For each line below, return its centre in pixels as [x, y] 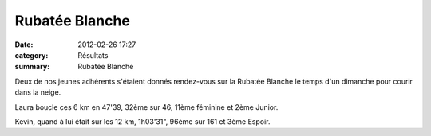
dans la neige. [38, 92]
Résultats [93, 55]
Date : [24, 45]
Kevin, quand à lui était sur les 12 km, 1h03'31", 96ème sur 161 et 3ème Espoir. [142, 121]
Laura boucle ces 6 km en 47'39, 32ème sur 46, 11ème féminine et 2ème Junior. [146, 107]
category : [32, 55]
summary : [32, 67]
